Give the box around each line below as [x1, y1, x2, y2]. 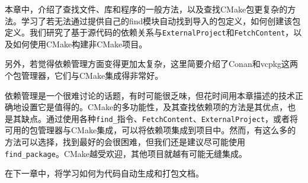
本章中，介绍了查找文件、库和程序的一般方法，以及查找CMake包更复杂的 [5, 3, 288, 15]
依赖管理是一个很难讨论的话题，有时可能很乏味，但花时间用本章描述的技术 [5, 89, 295, 101]
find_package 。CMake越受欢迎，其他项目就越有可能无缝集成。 [5, 147, 248, 159]
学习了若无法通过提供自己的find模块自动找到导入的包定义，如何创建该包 [21, 14, 301, 27]
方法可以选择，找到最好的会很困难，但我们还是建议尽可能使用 [5, 136, 245, 148]
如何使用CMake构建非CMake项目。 [12, 37, 147, 50]
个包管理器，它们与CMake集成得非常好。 [5, 69, 163, 82]
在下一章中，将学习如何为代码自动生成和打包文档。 [5, 167, 204, 179]
